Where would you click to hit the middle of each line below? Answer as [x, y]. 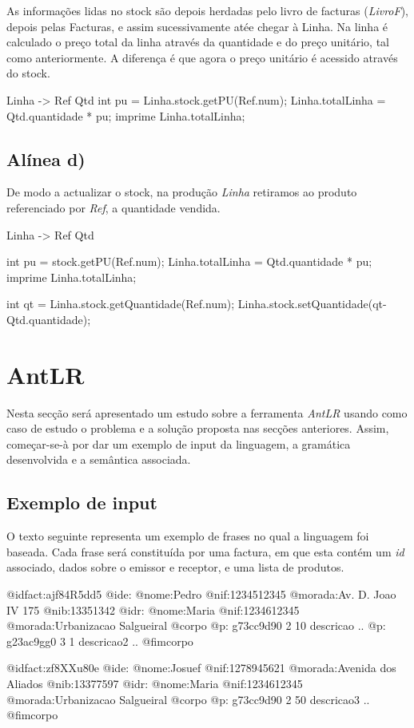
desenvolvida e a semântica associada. [99, 459]
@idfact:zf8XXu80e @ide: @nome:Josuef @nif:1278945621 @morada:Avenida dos [201, 668]
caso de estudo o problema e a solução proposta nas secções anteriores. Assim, [198, 428]
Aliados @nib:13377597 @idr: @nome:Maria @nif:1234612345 [155, 683]
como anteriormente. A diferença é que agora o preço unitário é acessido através [202, 57]
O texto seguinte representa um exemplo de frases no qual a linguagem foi [188, 536]
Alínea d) [46, 158]
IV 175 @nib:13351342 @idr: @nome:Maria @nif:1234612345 [153, 609]
